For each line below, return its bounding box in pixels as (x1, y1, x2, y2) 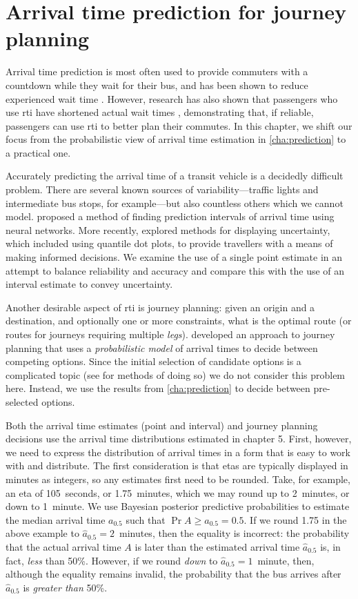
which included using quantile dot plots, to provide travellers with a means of (6, 236, 333, 251)
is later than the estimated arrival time (135, 539, 300, 553)
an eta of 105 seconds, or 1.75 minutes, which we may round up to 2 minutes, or (6, 485, 350, 500)
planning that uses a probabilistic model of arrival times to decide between (6, 340, 318, 355)
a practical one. (6, 145, 71, 159)
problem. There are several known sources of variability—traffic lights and (6, 182, 319, 197)
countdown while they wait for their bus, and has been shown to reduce (6, 77, 308, 92)
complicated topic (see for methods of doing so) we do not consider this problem (6, 367, 346, 382)
